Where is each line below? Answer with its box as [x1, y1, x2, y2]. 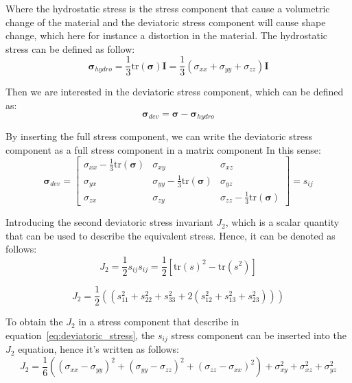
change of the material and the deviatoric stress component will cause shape [5, 14, 326, 29]
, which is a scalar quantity [225, 215, 340, 229]
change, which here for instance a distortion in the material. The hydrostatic [5, 28, 328, 43]
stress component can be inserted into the [171, 327, 347, 342]
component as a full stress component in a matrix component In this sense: [5, 142, 321, 156]
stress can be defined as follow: [5, 41, 135, 56]
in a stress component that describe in [78, 314, 239, 329]
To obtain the [5, 314, 63, 329]
